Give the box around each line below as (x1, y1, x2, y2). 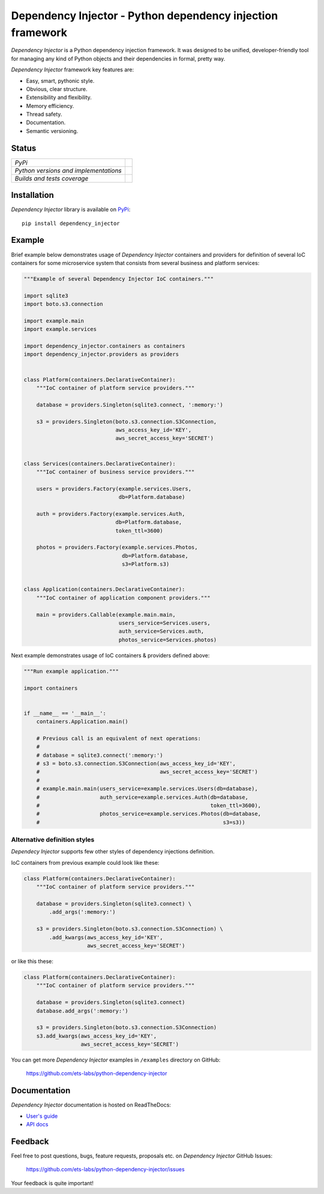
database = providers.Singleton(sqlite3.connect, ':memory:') (36, 401, 223, 408)
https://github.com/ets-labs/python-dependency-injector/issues (26, 1166, 185, 1173)
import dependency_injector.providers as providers (23, 351, 179, 358)
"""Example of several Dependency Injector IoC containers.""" (23, 275, 214, 282)
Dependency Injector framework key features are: (11, 66, 134, 73)
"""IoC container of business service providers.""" (36, 468, 195, 475)
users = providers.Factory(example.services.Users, (36, 485, 192, 492)
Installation (11, 190, 54, 200)
